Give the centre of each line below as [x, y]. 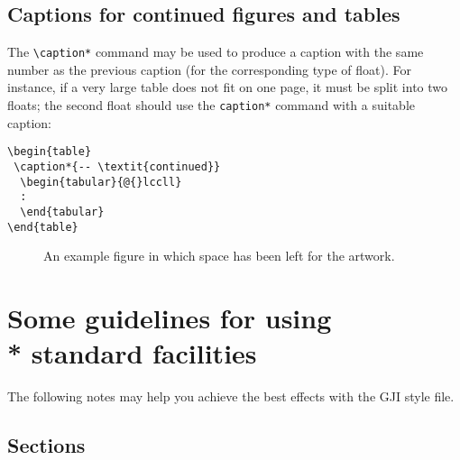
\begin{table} [50, 152]
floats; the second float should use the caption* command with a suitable [211, 105]
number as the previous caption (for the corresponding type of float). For [209, 69]
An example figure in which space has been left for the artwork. [219, 256]
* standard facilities [132, 353]
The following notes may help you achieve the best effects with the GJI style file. [231, 396]
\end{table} [43, 227]
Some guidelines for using [170, 318]
